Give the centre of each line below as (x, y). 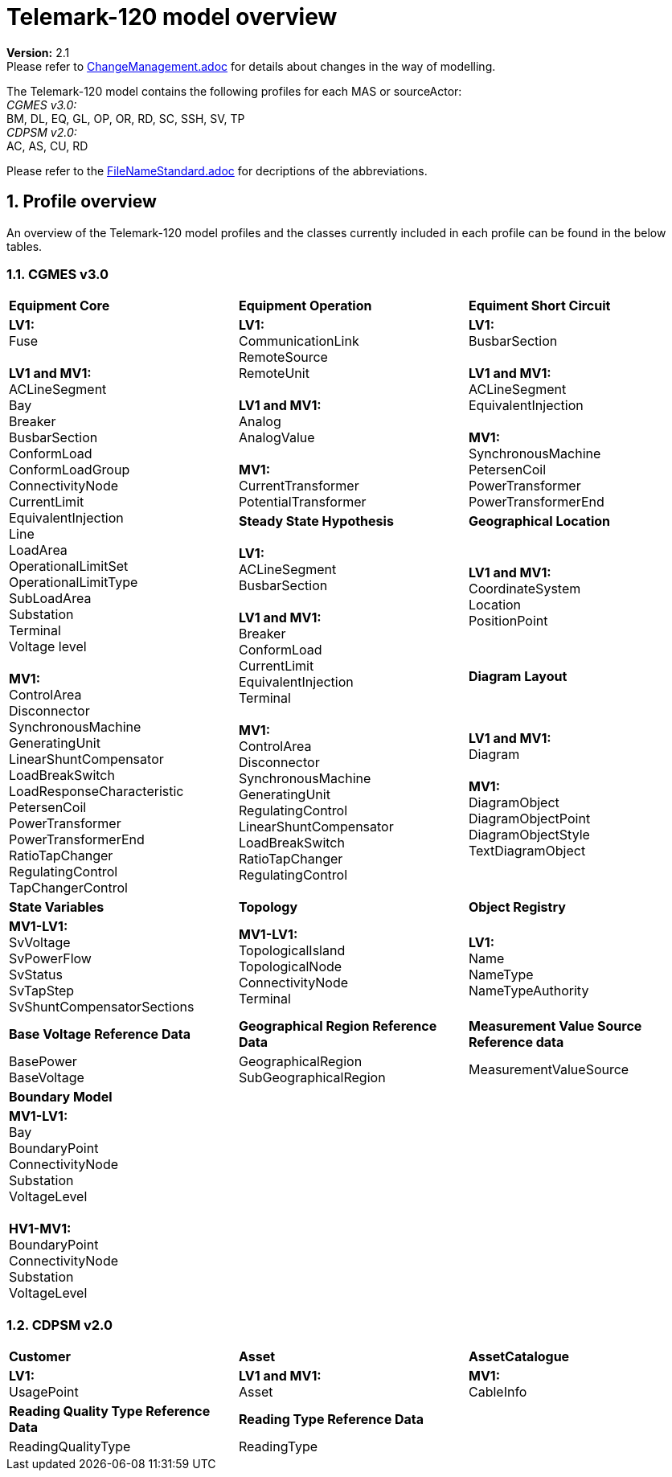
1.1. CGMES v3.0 (58, 274)
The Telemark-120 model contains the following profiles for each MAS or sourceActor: (234, 91)
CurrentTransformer (299, 486)
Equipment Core (59, 306)
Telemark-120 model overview (172, 17)
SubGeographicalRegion (312, 1078)
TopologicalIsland (292, 951)
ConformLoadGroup (70, 470)
